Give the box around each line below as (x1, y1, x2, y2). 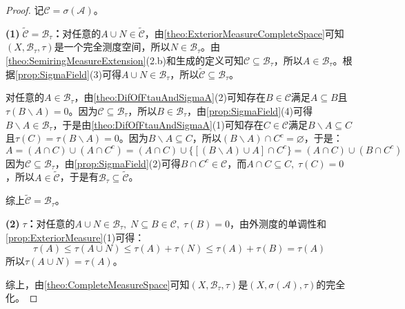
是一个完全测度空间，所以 (54, 39, 170, 54)
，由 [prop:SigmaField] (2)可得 (55, 156, 181, 170)
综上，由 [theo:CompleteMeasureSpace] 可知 (6, 277, 190, 291)
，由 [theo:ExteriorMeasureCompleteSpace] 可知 (144, 26, 344, 40)
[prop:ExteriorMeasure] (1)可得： (6, 230, 145, 244)
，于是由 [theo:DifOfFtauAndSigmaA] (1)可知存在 (52, 117, 264, 131)
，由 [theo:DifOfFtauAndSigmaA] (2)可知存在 (74, 90, 266, 104)
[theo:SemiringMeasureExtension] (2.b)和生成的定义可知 (6, 53, 244, 67)
